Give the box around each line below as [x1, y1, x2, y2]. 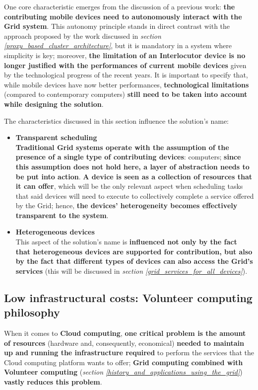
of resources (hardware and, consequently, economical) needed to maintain [4, 337, 244, 348]
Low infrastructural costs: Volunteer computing [4, 290, 253, 305]
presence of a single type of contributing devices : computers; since [15, 152, 241, 162]
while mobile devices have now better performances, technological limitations [4, 79, 249, 89]
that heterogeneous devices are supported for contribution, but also [15, 246, 253, 256]
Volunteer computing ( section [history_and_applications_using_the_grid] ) [4, 367, 243, 377]
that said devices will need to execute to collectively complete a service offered [15, 190, 254, 201]
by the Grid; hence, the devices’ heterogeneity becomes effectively [15, 200, 238, 211]
